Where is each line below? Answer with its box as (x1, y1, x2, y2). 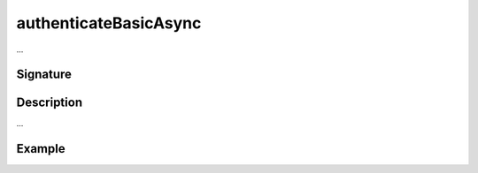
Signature (16, 67, 73, 82)
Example (16, 141, 66, 156)
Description (16, 95, 83, 110)
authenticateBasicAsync (16, 13, 202, 33)
